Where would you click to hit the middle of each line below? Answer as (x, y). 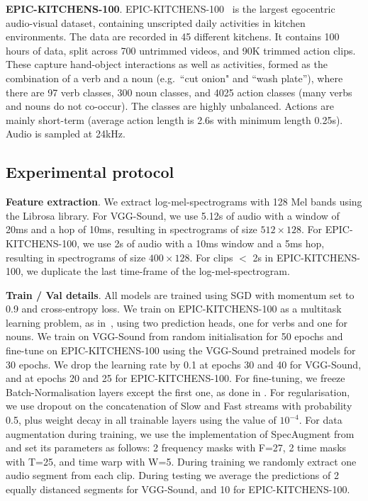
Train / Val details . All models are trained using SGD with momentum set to (180, 294)
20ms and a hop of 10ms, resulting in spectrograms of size (132, 229)
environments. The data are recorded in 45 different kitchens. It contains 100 (173, 36)
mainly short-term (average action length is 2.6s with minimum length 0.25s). (174, 119)
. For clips (211, 257)
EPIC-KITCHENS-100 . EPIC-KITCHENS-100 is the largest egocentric (171, 9)
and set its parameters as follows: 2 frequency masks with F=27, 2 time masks (176, 447)
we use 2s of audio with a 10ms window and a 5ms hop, (203, 243)
